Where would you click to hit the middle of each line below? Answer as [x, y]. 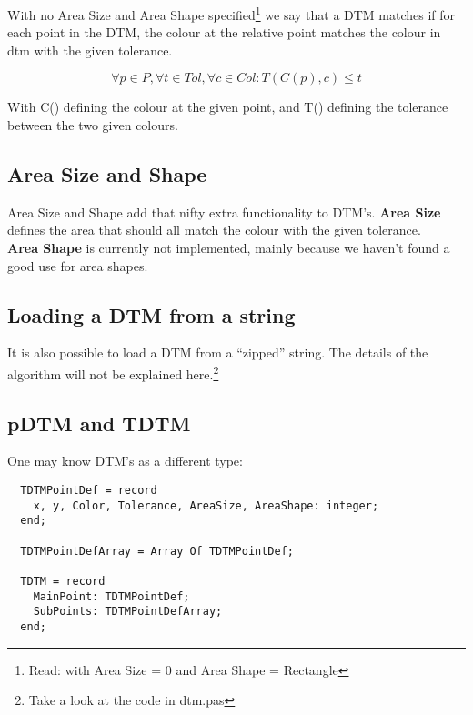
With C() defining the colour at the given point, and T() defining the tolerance [228, 107]
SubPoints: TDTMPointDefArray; [128, 612]
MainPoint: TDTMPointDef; [111, 596]
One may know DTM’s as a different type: [125, 461]
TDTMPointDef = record [89, 491]
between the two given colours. [93, 125]
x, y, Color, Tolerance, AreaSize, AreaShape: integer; [206, 505]
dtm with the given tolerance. [90, 50]
